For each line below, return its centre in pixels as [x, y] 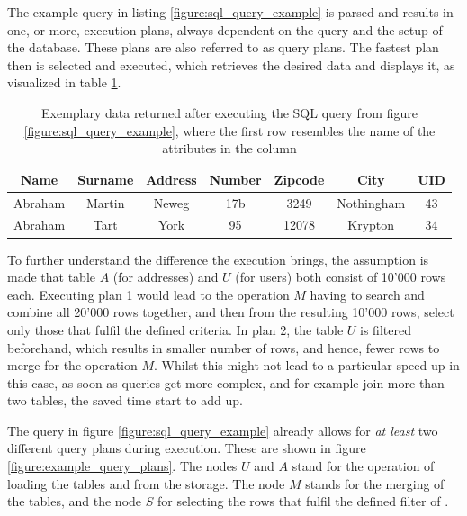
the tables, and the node [75, 501]
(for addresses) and [166, 277]
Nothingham [371, 202]
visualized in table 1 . [64, 82]
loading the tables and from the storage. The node [146, 483]
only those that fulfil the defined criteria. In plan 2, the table [175, 329]
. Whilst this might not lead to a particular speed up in [307, 365]
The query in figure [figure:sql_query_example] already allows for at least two [223, 430]
